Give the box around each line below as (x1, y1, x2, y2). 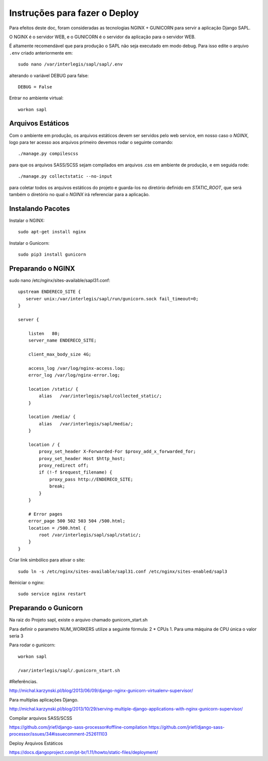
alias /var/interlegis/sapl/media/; (39, 421, 134, 426)
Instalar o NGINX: (9, 217, 45, 223)
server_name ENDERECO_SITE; (28, 338, 97, 344)
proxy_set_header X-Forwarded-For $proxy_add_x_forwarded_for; (39, 449, 196, 454)
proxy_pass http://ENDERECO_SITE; (49, 477, 134, 482)
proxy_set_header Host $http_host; (39, 456, 126, 461)
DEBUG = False (18, 84, 52, 89)
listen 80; (28, 331, 60, 336)
